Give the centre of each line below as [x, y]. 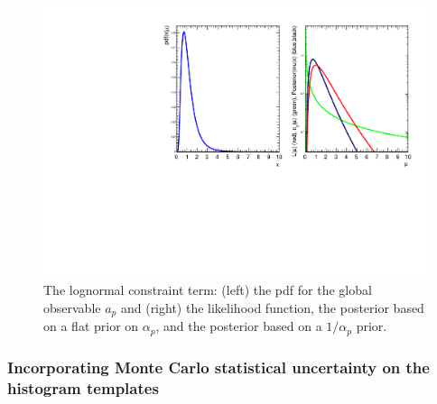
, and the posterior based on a [239, 326]
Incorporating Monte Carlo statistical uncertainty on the [218, 367]
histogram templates [83, 387]
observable [72, 307]
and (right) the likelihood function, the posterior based [272, 307]
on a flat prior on [91, 326]
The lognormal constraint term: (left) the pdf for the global [208, 290]
